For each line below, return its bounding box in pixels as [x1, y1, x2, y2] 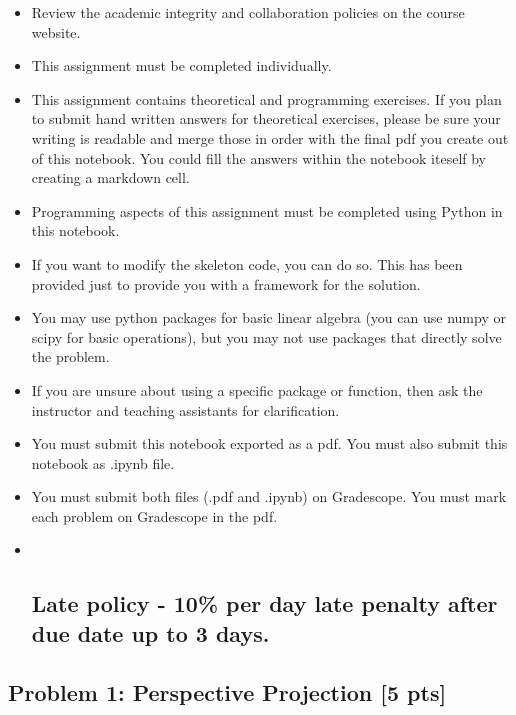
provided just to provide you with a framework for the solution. [31, 273, 421, 294]
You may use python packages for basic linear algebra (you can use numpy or [31, 307, 506, 328]
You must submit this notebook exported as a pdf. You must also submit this [31, 433, 508, 454]
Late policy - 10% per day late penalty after [31, 588, 498, 619]
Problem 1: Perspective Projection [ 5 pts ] [8, 676, 447, 707]
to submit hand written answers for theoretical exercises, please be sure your [31, 108, 501, 129]
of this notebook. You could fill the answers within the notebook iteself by [31, 147, 487, 168]
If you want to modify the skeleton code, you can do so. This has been [31, 253, 463, 274]
